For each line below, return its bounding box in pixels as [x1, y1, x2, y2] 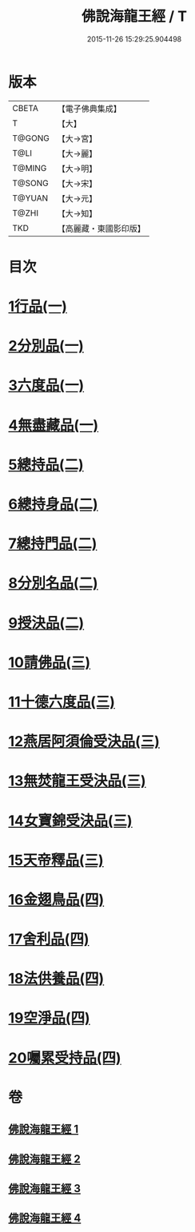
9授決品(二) [8, 614, 85, 632]
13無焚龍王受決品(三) [8, 772, 146, 790]
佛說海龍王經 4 [8, 1211, 82, 1225]
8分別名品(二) [8, 574, 98, 592]
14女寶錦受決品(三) [8, 812, 133, 829]
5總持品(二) [8, 455, 84, 474]
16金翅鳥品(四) [8, 890, 105, 908]
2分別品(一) [8, 337, 84, 356]
